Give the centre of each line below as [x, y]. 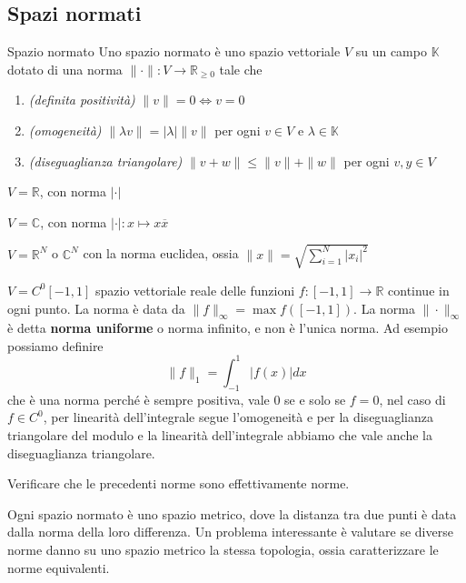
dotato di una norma [65, 69]
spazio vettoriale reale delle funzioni [195, 290]
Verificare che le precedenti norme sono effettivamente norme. [178, 483]
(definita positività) [82, 100]
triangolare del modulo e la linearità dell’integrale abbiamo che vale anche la [220, 434]
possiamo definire [55, 345]
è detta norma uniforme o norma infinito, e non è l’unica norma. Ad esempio [228, 328]
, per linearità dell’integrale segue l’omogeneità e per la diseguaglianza [238, 417]
